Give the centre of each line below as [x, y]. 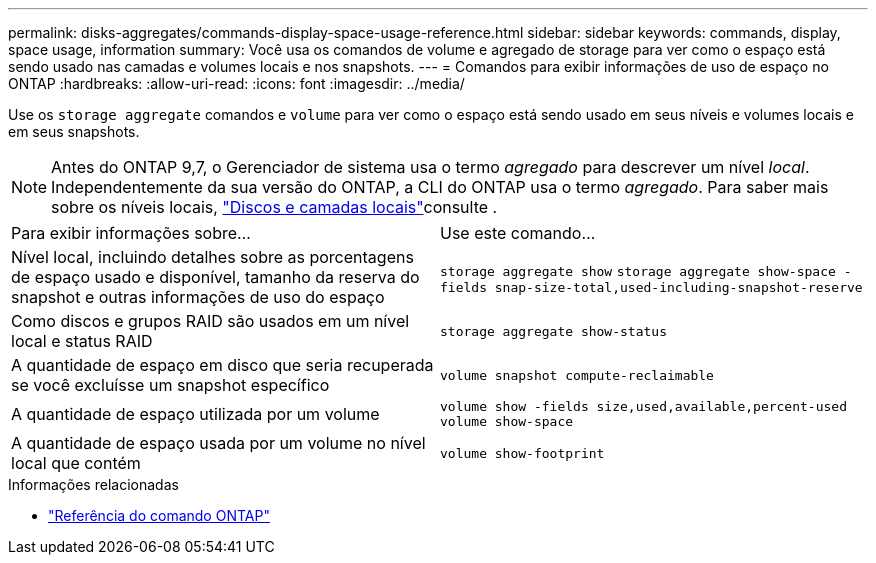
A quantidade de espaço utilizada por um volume [195, 414]
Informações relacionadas [93, 484]
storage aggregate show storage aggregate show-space [638, 271]
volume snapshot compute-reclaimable [577, 375]
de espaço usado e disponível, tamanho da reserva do [215, 277]
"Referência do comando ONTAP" [159, 515]
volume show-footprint [522, 453]
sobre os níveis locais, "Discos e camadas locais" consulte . [274, 207]
